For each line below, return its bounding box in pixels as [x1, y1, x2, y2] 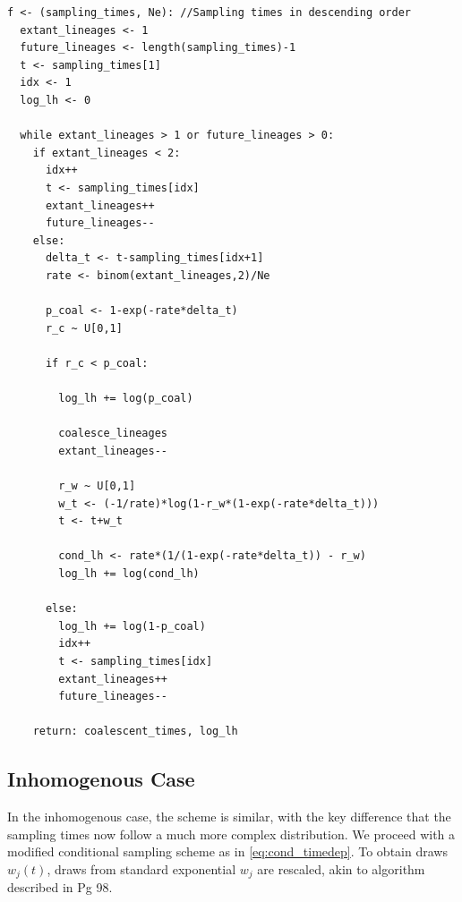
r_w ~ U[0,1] [58, 480, 136, 493]
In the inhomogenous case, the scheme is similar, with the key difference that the [7, 807, 451, 826]
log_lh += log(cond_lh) [58, 567, 200, 580]
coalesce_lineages [58, 427, 167, 440]
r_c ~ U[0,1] [45, 321, 123, 335]
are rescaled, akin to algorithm [257, 859, 425, 878]
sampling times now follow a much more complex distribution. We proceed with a [7, 824, 456, 843]
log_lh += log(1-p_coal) [58, 619, 206, 633]
